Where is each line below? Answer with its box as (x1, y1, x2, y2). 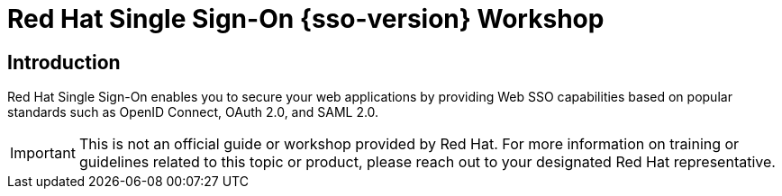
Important (10, 144, 76, 163)
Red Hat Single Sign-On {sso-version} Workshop (7, 4, 605, 34)
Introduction (7, 50, 121, 74)
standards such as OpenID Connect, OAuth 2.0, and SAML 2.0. (7, 104, 379, 120)
